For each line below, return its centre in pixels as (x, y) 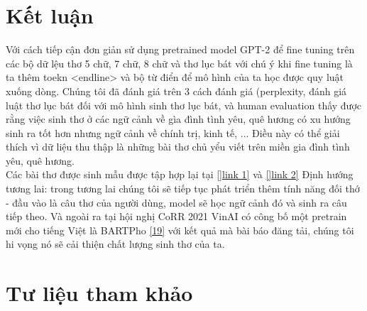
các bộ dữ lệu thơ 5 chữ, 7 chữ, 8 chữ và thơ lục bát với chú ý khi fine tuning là (179, 63)
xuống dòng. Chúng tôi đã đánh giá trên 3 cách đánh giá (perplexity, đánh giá (176, 91)
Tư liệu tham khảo (99, 293)
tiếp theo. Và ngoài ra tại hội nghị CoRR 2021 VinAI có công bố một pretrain (176, 216)
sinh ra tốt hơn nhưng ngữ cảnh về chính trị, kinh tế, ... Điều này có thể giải (173, 132)
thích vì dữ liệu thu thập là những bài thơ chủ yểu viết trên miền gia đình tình (178, 147)
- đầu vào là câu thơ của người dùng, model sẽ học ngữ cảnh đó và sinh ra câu (176, 202)
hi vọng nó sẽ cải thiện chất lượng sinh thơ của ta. (115, 244)
